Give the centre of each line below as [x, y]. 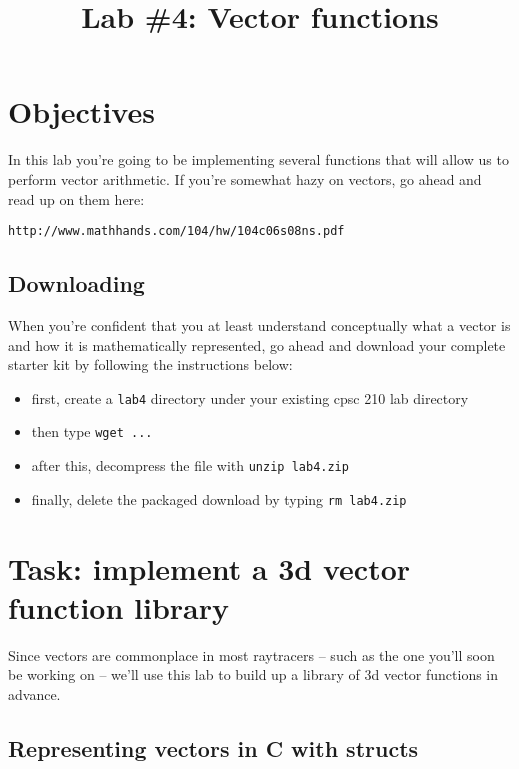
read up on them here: [76, 198]
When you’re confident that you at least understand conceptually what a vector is [259, 324]
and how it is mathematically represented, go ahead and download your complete [257, 344]
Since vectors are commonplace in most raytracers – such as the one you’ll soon [251, 654]
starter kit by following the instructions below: [150, 364]
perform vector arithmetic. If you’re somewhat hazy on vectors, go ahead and [245, 178]
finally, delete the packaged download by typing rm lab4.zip [219, 498]
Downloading [76, 283]
